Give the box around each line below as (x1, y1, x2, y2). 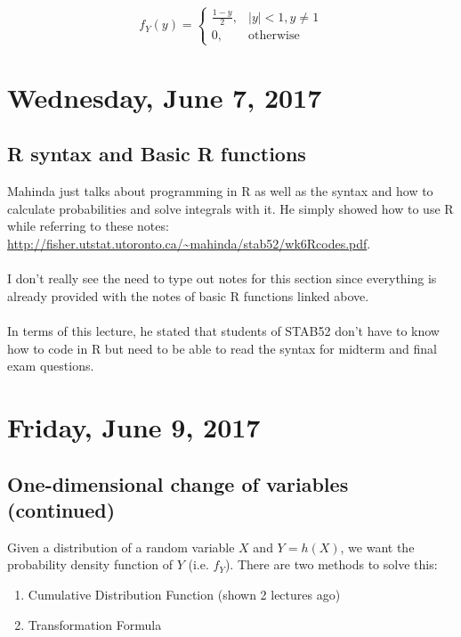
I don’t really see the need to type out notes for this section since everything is (7, 269, 437, 288)
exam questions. (7, 356, 94, 375)
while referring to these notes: (7, 216, 169, 235)
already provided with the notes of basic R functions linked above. (7, 286, 369, 305)
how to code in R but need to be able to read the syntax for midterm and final (7, 339, 437, 357)
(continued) (7, 495, 116, 523)
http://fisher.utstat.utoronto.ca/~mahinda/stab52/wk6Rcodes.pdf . (7, 234, 371, 253)
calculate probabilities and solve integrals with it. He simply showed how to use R (7, 199, 454, 217)
